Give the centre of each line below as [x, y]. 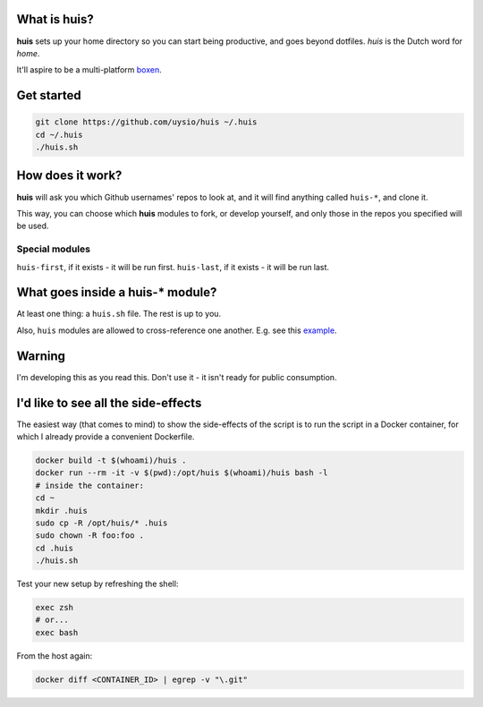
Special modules [54, 249]
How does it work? [69, 176]
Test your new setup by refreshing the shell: [97, 584]
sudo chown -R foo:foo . [90, 536]
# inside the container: [90, 485]
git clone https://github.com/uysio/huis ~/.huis [146, 122]
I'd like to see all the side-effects [109, 403]
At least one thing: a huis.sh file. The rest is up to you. [119, 314]
